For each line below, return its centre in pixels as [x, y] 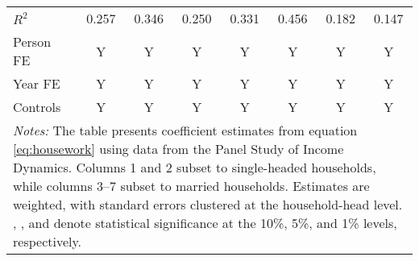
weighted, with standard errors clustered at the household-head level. [208, 204]
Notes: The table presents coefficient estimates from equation [185, 130]
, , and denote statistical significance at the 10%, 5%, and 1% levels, [205, 223]
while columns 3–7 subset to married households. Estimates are [191, 186]
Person [32, 41]
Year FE [37, 83]
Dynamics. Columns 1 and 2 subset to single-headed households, [195, 167]
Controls [37, 107]
